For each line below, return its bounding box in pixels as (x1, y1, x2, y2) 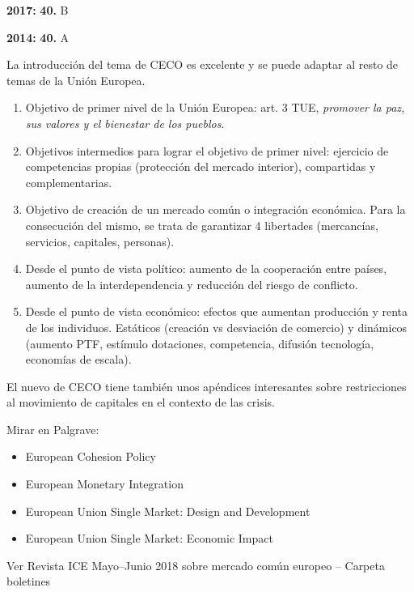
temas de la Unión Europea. (6, 71, 146, 88)
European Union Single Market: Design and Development (25, 502, 310, 519)
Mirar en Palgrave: (6, 420, 99, 437)
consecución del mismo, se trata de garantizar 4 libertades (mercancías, (25, 216, 378, 233)
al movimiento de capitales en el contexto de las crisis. (6, 394, 276, 411)
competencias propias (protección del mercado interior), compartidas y (25, 158, 376, 175)
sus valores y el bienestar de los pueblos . (25, 114, 225, 131)
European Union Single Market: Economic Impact (25, 530, 273, 547)
